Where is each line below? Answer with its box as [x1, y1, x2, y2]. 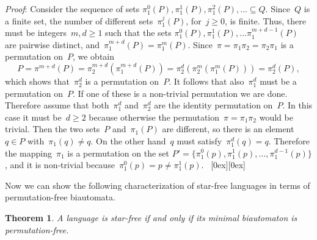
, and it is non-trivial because [5, 158, 115, 171]
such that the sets [105, 26, 172, 39]
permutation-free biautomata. [5, 191, 115, 203]
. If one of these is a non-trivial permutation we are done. [72, 86, 288, 99]
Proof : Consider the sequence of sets [5, 2, 140, 15]
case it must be [5, 110, 62, 123]
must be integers [5, 26, 67, 39]
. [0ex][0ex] [201, 158, 246, 171]
